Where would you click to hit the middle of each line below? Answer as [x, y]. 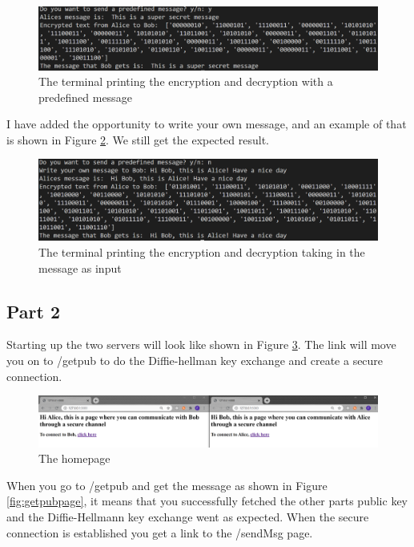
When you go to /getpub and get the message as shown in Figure [167, 485]
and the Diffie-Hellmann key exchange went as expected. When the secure [188, 517]
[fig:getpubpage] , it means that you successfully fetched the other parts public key [207, 501]
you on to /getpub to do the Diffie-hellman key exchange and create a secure [195, 360]
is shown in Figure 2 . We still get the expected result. [138, 139]
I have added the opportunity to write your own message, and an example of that [207, 124]
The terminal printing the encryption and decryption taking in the [202, 251]
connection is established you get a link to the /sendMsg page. [160, 532]
